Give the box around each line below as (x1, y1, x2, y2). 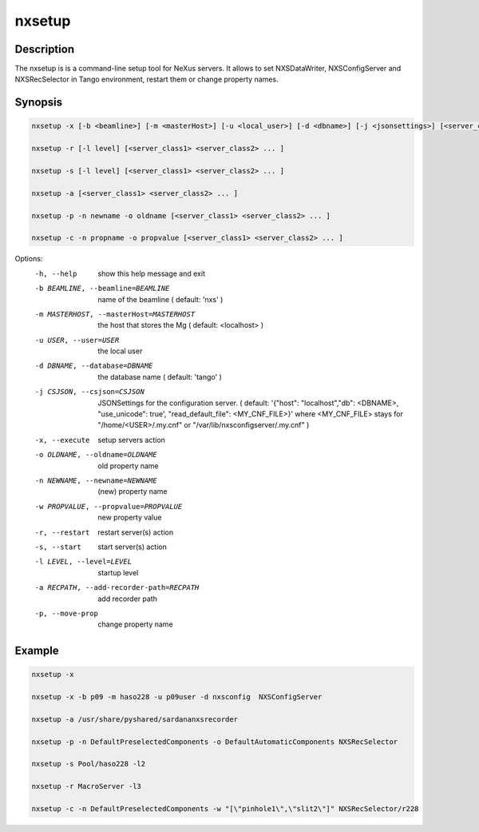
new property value (97, 512, 162, 523)
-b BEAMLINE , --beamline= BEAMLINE (34, 284, 170, 293)
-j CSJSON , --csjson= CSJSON (34, 388, 145, 396)
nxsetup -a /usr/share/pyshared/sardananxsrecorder (31, 715, 239, 723)
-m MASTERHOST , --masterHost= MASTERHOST (34, 309, 196, 319)
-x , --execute (34, 436, 90, 444)
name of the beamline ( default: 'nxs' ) (97, 294, 224, 304)
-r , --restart (34, 527, 90, 537)
